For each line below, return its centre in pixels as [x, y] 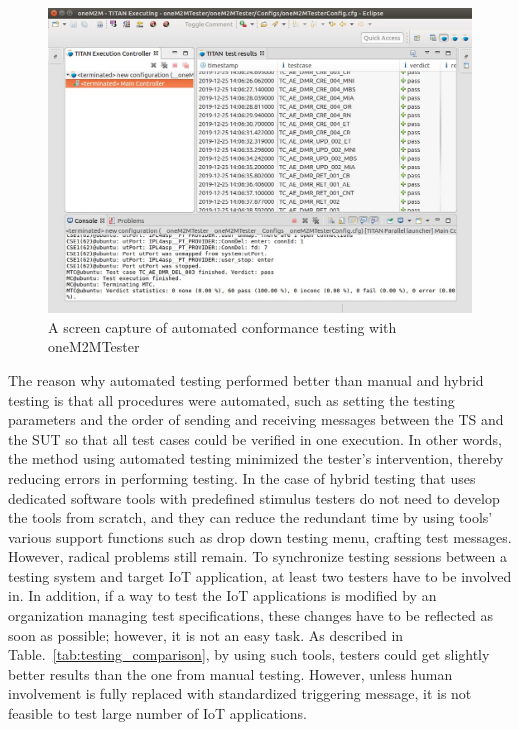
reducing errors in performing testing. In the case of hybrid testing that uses [242, 477]
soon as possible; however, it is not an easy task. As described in [206, 634]
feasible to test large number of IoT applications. [157, 713]
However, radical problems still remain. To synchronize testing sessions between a [257, 556]
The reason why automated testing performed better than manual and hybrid [246, 379]
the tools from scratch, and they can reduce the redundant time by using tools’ [250, 517]
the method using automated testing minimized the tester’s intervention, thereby [256, 458]
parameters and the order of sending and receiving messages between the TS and [256, 419]
